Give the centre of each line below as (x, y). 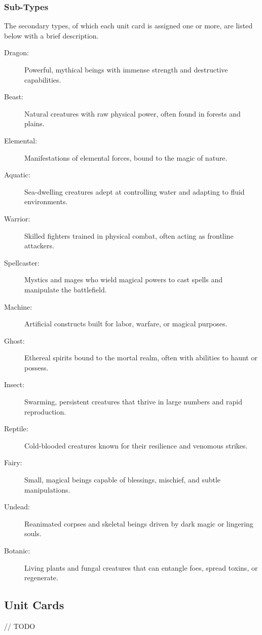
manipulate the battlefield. (66, 289)
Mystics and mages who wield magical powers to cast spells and (123, 279)
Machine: (18, 306)
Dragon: (16, 52)
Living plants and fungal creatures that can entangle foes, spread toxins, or (141, 567)
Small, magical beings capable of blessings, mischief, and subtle (123, 480)
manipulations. (47, 489)
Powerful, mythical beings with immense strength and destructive (126, 69)
